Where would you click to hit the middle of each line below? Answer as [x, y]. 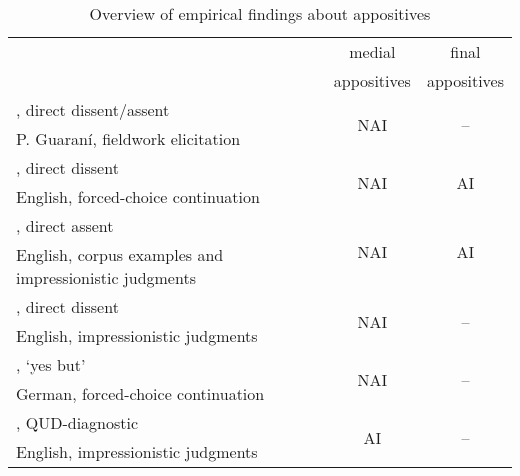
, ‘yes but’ [51, 364]
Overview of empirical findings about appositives [260, 13]
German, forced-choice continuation [140, 393]
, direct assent [65, 225]
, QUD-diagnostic [77, 422]
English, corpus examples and [120, 254]
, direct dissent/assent [93, 109]
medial [372, 51]
